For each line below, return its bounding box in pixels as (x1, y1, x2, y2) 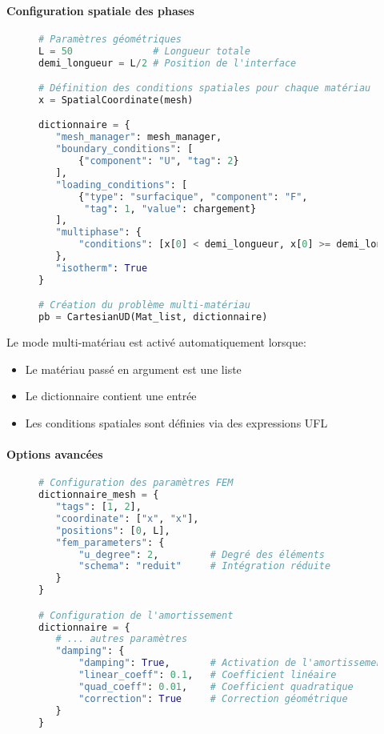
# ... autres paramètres (55, 633, 188, 645)
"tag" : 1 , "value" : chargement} (84, 203, 257, 215)
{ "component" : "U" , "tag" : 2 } (78, 155, 239, 167)
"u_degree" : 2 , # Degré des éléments (78, 548, 325, 560)
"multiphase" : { (55, 227, 142, 239)
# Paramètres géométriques (38, 33, 182, 45)
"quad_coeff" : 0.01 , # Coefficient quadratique (78, 680, 354, 692)
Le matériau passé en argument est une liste (25, 360, 242, 377)
